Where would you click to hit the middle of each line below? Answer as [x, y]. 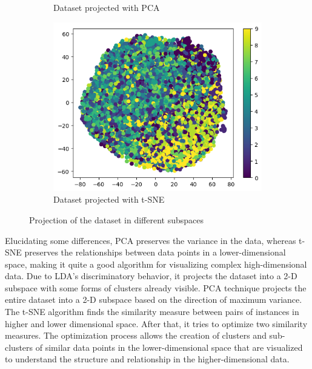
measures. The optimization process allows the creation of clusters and [136, 335]
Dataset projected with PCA [107, 7]
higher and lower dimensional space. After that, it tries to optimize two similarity [156, 323]
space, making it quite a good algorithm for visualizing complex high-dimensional [156, 264]
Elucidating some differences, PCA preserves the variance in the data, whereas [151, 240]
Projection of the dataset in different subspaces [116, 219]
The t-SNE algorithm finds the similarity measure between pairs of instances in [152, 312]
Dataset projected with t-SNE [109, 199]
